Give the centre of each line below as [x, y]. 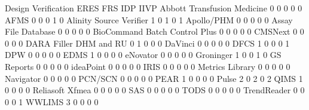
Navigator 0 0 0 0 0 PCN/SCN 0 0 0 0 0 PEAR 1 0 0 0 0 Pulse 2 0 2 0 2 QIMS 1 [154, 78]
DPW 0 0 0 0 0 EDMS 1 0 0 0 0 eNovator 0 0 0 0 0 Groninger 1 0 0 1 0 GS [143, 55]
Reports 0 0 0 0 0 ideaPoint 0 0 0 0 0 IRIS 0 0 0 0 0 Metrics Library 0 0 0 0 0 [148, 66]
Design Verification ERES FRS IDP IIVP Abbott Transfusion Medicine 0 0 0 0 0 [154, 8]
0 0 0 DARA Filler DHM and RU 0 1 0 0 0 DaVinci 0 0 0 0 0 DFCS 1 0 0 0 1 [147, 43]
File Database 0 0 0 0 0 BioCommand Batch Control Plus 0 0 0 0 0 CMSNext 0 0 [154, 31]
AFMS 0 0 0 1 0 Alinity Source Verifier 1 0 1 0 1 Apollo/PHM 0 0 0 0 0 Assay [149, 19]
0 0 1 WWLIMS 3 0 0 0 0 [52, 101]
